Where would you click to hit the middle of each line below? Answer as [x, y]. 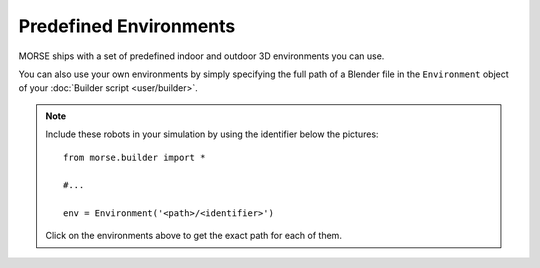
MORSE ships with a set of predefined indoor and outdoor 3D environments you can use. [201, 56]
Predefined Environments [127, 26]
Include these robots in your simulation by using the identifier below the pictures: [212, 134]
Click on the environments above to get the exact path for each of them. [193, 236]
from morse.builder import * [134, 157]
